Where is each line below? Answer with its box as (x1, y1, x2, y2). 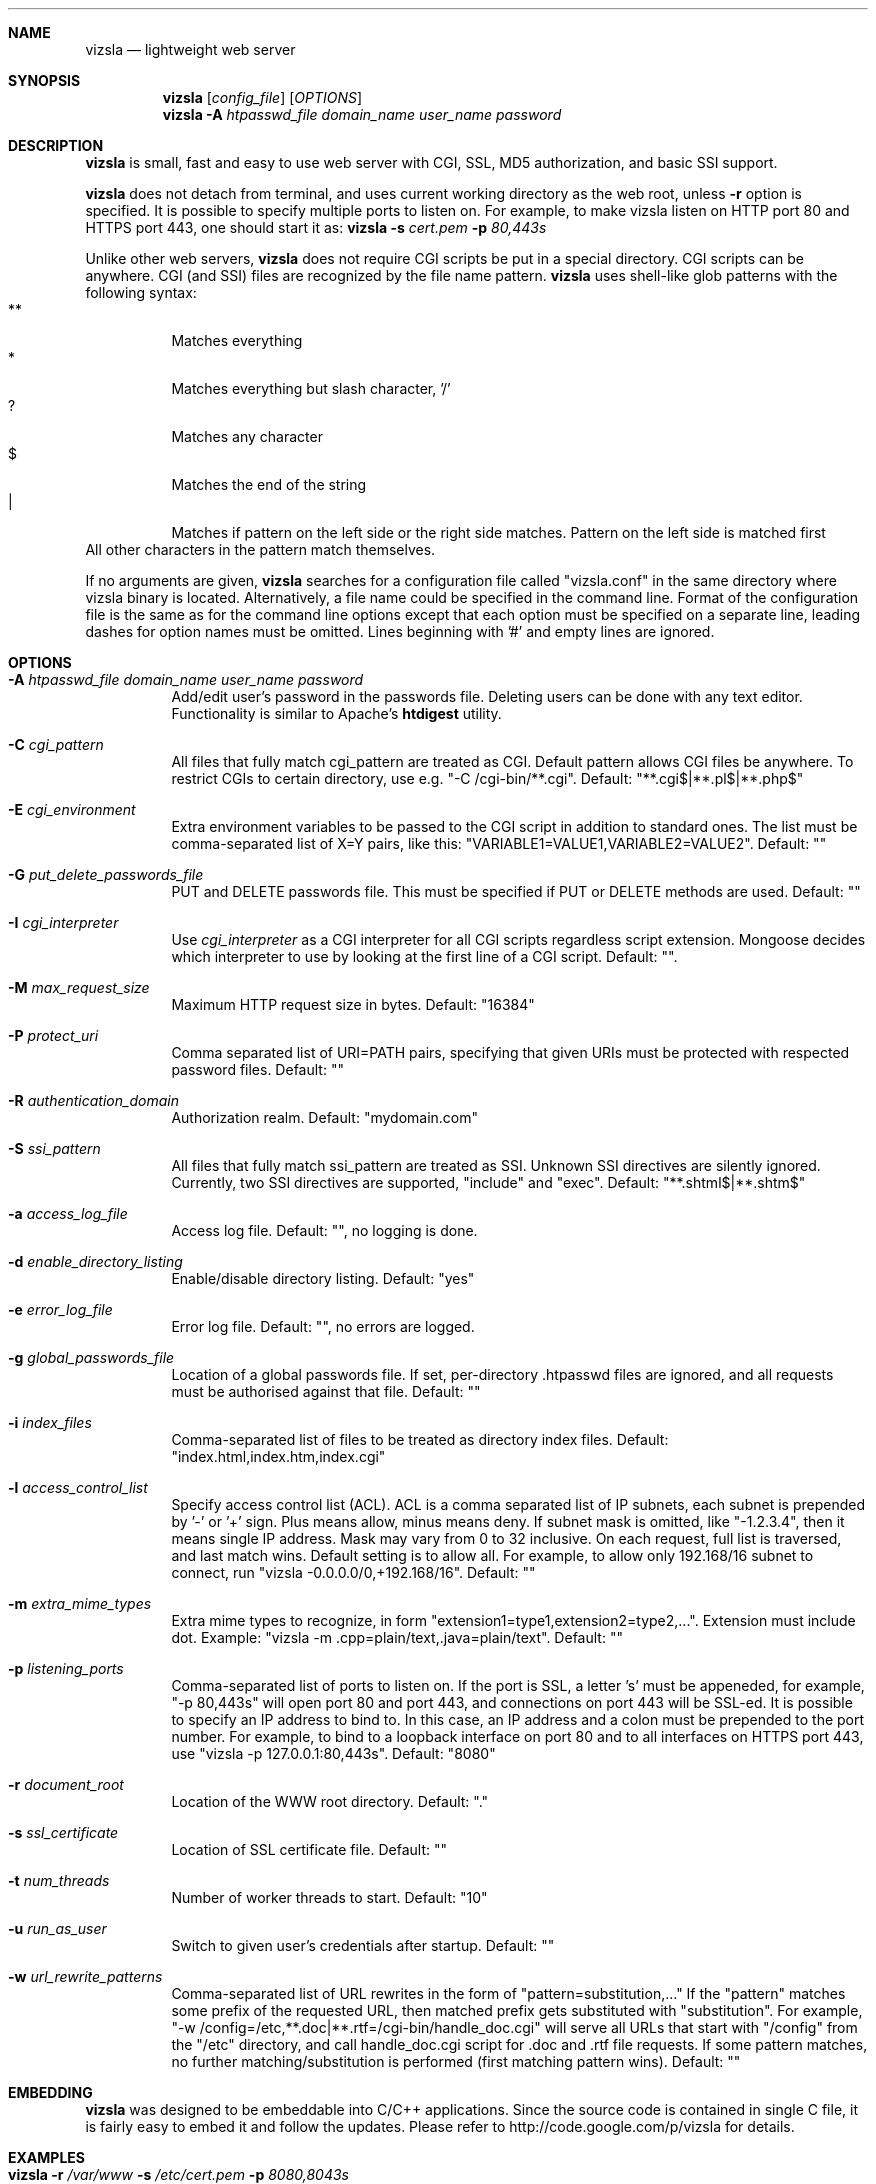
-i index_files (8, 1414, 92, 1431)
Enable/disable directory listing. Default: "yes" (171, 1270, 475, 1287)
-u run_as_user (8, 1920, 107, 1937)
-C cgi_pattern (8, 736, 104, 753)
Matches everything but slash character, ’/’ (171, 380, 451, 397)
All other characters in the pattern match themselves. (85, 541, 436, 558)
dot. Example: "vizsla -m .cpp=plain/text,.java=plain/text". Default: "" (171, 1629, 623, 1646)
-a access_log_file (8, 1205, 128, 1222)
